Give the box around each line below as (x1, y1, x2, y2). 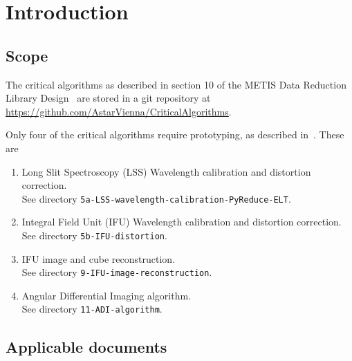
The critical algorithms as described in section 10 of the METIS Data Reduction (6, 77, 346, 91)
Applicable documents (6, 335, 167, 357)
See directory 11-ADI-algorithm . (21, 302, 163, 316)
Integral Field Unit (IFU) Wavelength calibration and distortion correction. (21, 214, 342, 229)
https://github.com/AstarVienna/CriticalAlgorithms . (6, 104, 232, 118)
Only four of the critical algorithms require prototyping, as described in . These (6, 127, 344, 142)
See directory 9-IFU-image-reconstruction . (21, 265, 212, 279)
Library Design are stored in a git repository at (6, 91, 211, 105)
